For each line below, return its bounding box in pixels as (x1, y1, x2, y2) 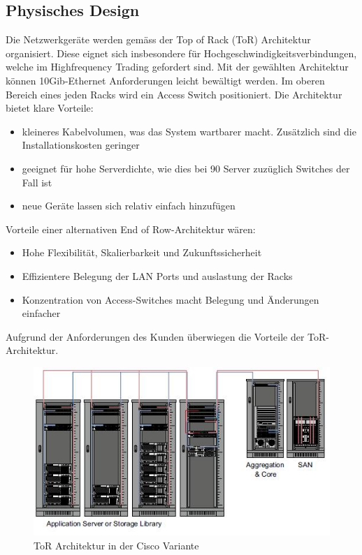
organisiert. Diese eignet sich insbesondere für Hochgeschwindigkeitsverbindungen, (6, 45, 357, 60)
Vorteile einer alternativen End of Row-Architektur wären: (6, 221, 256, 236)
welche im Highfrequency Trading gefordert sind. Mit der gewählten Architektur (6, 59, 349, 74)
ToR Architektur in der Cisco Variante (34, 538, 199, 553)
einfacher (22, 306, 61, 320)
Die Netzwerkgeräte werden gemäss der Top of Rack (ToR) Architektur (6, 32, 311, 47)
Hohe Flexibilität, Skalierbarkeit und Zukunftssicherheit (22, 245, 262, 260)
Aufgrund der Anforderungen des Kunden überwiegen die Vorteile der (6, 329, 305, 343)
